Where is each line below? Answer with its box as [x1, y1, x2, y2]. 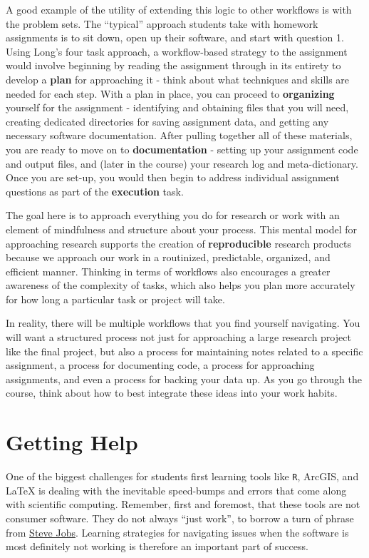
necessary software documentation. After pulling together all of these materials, [6, 128, 353, 143]
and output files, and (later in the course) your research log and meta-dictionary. [6, 156, 358, 171]
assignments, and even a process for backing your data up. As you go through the [6, 371, 362, 386]
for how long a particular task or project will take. [6, 291, 225, 306]
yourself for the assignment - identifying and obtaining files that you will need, [6, 100, 349, 115]
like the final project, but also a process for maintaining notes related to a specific [6, 343, 363, 358]
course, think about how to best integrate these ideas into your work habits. [6, 385, 338, 400]
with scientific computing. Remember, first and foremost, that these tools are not [6, 497, 360, 512]
